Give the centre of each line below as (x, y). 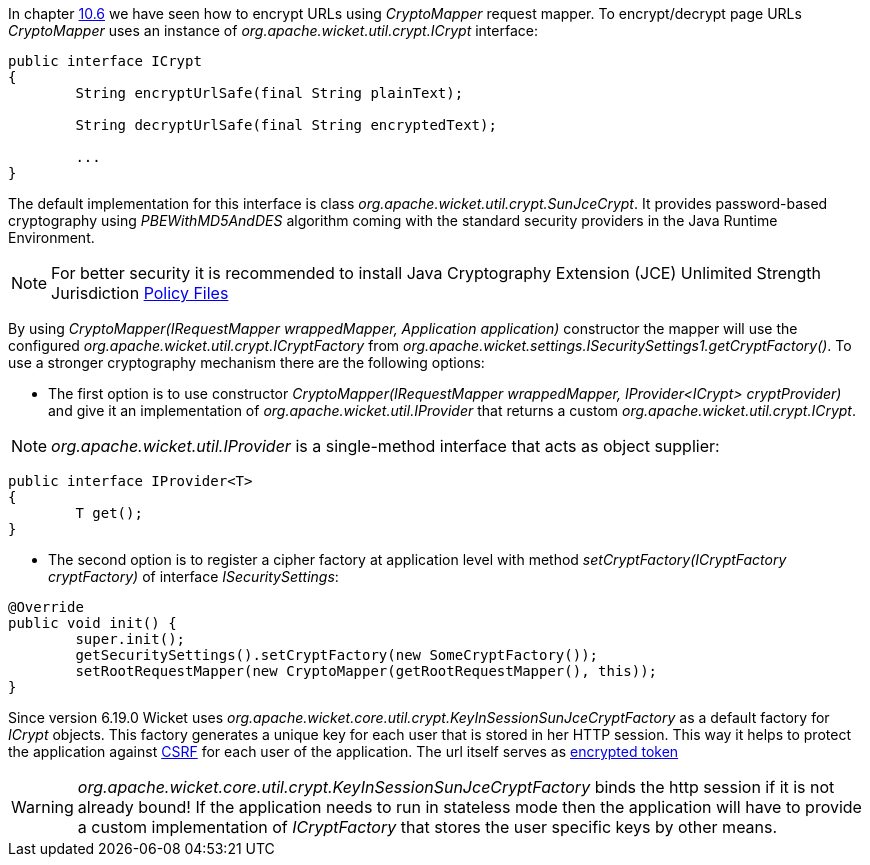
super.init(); (130, 639)
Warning (42, 807)
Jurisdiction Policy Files (140, 293)
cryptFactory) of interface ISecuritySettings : (193, 576)
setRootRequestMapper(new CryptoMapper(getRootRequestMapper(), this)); (366, 671)
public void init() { (92, 623)
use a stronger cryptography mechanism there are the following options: (246, 362)
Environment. (51, 237)
